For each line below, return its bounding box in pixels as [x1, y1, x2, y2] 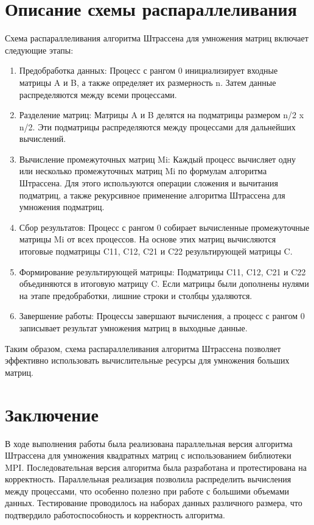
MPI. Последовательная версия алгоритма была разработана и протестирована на [5, 460, 307, 473]
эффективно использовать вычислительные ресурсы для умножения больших [5, 354, 290, 367]
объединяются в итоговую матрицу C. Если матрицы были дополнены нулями [19, 277, 309, 290]
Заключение [5, 401, 99, 426]
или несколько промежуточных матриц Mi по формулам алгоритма [19, 164, 267, 177]
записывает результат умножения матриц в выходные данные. [19, 322, 248, 334]
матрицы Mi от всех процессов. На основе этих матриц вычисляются [19, 233, 276, 245]
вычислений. [19, 132, 66, 145]
